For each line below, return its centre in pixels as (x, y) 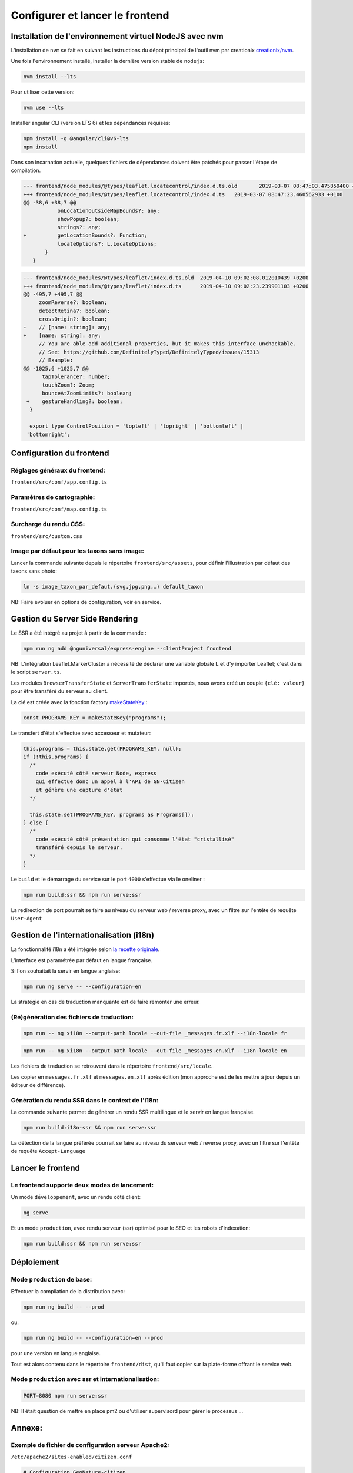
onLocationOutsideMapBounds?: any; (109, 211)
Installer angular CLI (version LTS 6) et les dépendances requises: (91, 123)
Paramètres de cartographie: (53, 497)
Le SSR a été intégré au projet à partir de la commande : (79, 633)
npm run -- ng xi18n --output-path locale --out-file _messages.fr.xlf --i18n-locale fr (155, 1033)
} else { (36, 823)
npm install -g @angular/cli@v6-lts (76, 139)
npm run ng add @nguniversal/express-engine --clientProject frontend (127, 649)
